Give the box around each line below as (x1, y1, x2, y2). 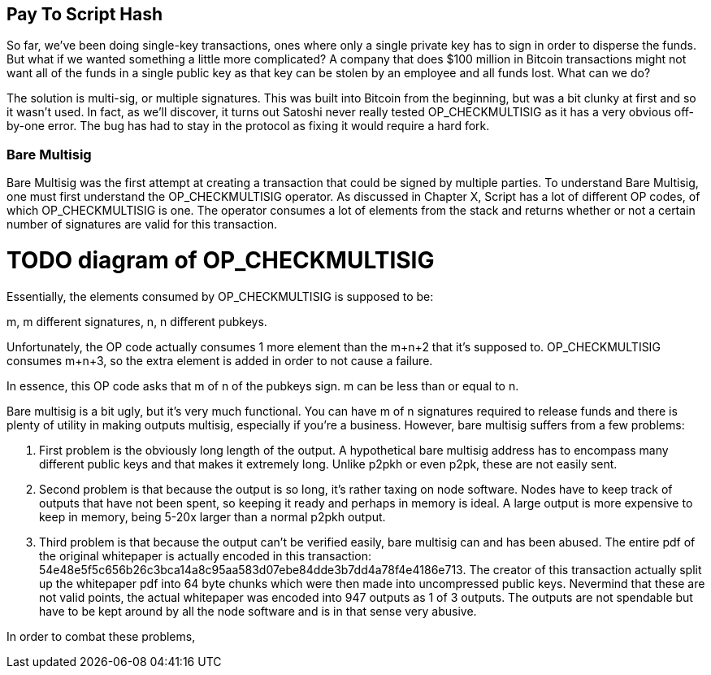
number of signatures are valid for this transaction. (7, 217, 277, 232)
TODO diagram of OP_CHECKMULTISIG (7, 246, 435, 274)
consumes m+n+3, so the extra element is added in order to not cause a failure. (7, 353, 433, 368)
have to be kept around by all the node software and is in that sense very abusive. (39, 603, 477, 618)
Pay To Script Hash (7, 4, 163, 24)
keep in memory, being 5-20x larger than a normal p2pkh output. (39, 509, 386, 524)
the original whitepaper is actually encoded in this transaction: (39, 548, 371, 563)
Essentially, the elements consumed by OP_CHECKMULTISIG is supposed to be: (7, 289, 434, 303)
